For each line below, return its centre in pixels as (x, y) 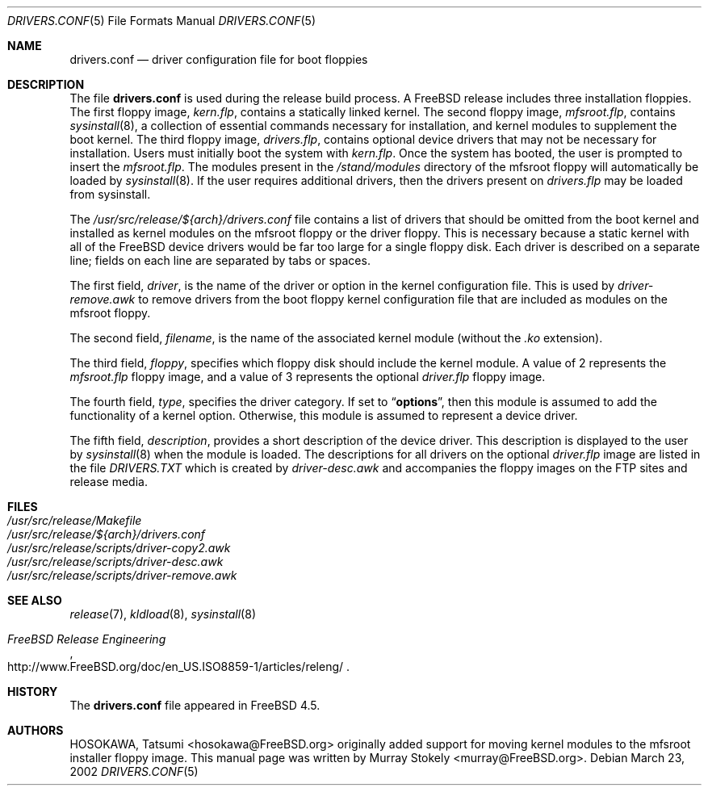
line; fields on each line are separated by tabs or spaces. (220, 260)
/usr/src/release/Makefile (75, 520)
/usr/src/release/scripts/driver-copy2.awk (119, 548)
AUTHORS (36, 730)
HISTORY (33, 691)
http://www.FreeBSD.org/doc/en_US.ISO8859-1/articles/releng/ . (179, 666)
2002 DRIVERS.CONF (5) (134, 771)
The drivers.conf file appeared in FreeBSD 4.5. (195, 705)
